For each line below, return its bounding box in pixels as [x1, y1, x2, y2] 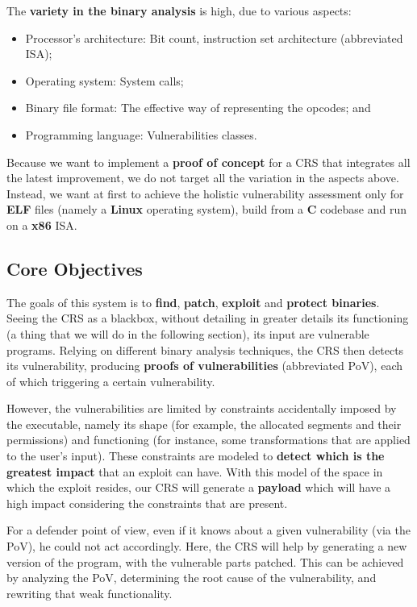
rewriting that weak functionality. [6, 584, 173, 601]
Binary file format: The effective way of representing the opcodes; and [25, 99, 371, 116]
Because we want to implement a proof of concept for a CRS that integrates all [6, 153, 411, 170]
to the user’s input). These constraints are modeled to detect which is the [6, 447, 385, 464]
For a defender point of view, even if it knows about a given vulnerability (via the [6, 522, 411, 538]
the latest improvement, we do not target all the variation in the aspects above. [6, 169, 399, 186]
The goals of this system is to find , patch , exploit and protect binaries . [6, 293, 380, 310]
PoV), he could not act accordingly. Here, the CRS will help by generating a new [6, 538, 407, 555]
